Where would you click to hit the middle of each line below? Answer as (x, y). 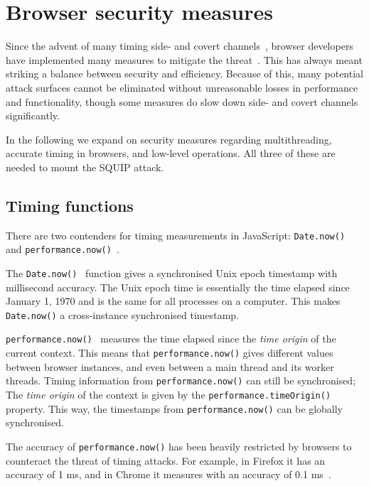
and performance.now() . (63, 249)
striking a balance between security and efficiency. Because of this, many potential (184, 74)
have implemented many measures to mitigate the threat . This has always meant (184, 59)
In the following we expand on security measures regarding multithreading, (169, 139)
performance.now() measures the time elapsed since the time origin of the (171, 339)
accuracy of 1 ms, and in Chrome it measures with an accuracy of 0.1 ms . (169, 474)
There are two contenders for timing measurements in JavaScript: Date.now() (176, 235)
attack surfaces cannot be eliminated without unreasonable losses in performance (182, 87)
